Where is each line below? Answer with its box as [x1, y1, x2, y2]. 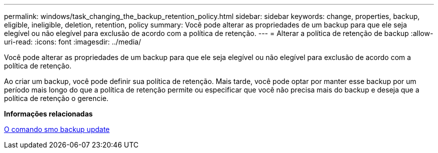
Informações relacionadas [4, 109, 93, 118]
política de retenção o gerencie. [4, 94, 108, 102]
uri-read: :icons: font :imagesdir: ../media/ [4, 37, 141, 46]
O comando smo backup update [4, 125, 110, 133]
